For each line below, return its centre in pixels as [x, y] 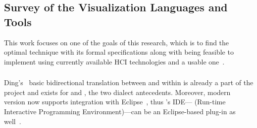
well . [13, 121]
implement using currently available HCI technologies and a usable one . [114, 61]
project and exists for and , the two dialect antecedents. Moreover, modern [117, 92]
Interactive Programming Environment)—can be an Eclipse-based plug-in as [120, 112]
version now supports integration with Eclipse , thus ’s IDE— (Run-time [115, 102]
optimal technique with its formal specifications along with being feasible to [119, 52]
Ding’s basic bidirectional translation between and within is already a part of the [129, 82]
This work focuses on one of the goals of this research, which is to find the [117, 42]
